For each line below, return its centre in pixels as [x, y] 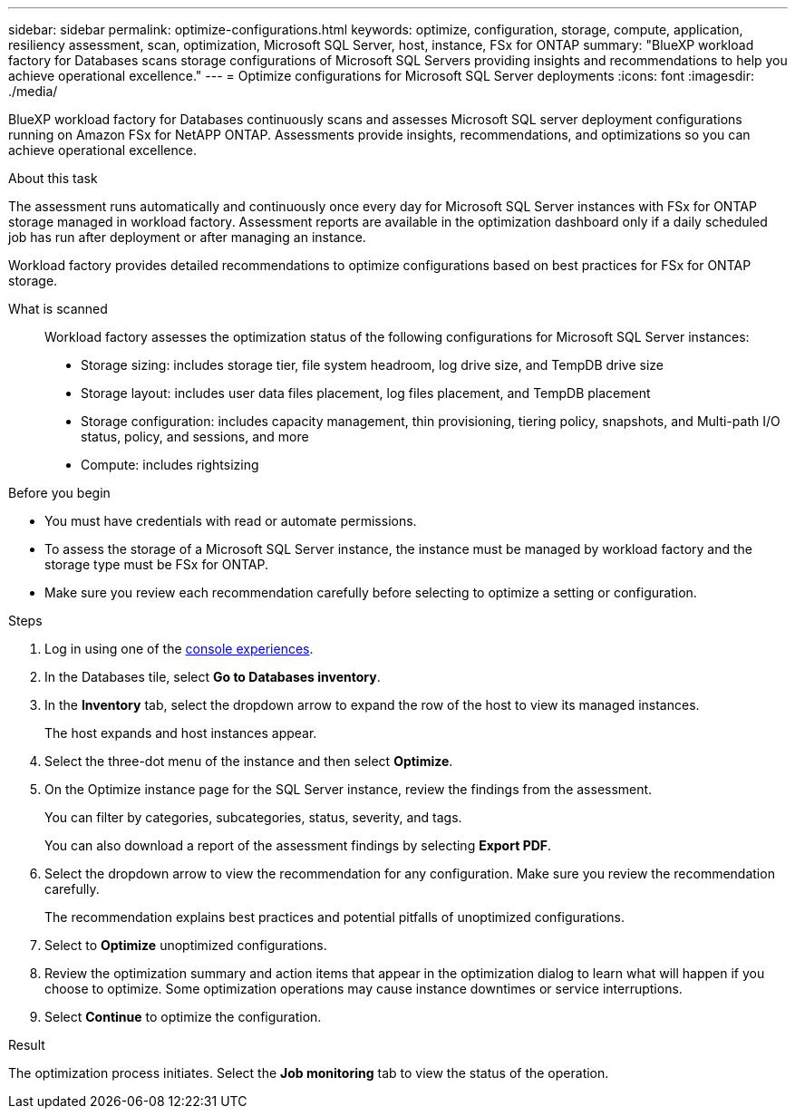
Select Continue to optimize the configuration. [183, 1017]
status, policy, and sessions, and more [195, 437]
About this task [53, 178]
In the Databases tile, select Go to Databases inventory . [213, 677]
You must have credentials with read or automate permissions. [231, 521]
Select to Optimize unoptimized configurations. [186, 945]
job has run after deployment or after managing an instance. [187, 237]
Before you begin [59, 493]
